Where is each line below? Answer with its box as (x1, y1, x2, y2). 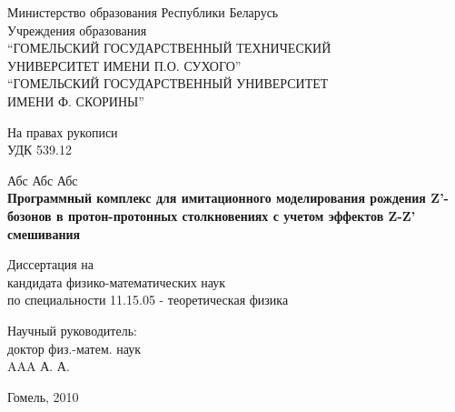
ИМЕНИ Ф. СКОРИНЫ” (7, 91, 144, 110)
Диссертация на (7, 255, 94, 274)
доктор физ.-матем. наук (7, 338, 142, 357)
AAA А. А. (7, 357, 70, 376)
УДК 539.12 (7, 140, 72, 159)
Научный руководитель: (7, 320, 137, 339)
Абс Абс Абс (7, 170, 78, 189)
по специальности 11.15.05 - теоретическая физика (7, 290, 289, 309)
